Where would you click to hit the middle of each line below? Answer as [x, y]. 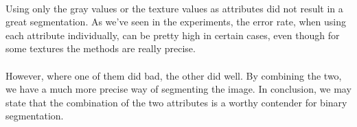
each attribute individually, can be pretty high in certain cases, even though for [173, 35]
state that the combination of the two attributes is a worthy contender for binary [176, 102]
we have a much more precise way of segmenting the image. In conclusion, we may [178, 89]
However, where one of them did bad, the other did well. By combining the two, [174, 75]
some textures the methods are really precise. [101, 48]
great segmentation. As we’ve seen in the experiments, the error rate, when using [176, 22]
